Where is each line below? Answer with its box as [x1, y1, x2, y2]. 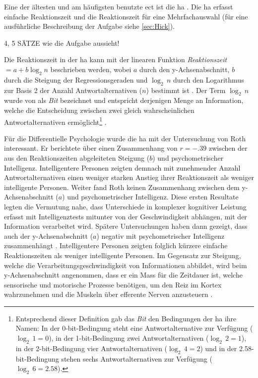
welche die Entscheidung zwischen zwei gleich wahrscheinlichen [4, 104, 194, 115]
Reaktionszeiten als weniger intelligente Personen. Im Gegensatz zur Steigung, [4, 250, 241, 260]
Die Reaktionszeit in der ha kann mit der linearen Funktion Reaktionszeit [4, 54, 227, 65]
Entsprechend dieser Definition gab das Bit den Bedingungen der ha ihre [15, 313, 237, 323]
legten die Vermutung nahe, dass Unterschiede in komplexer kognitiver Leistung [4, 201, 247, 211]
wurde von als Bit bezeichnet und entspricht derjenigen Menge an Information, [4, 95, 244, 105]
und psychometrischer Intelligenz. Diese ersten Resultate [67, 191, 239, 202]
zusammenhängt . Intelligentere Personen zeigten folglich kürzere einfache [4, 240, 228, 251]
